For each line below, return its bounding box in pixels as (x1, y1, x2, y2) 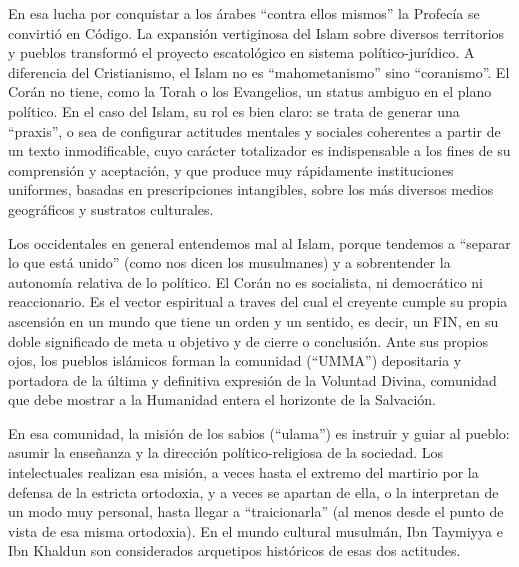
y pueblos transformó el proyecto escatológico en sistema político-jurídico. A (8, 42, 475, 63)
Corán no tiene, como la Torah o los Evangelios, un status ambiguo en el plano (8, 81, 492, 102)
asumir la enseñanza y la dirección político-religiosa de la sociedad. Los (8, 442, 444, 463)
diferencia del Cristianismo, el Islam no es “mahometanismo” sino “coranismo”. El (8, 61, 510, 82)
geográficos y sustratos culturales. (8, 198, 214, 219)
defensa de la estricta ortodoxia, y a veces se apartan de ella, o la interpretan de (8, 481, 499, 502)
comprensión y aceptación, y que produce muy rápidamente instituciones (8, 159, 454, 180)
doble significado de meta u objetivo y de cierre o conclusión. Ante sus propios (8, 330, 488, 351)
